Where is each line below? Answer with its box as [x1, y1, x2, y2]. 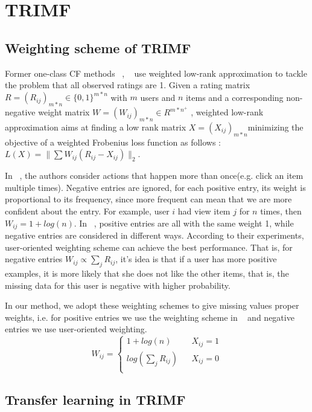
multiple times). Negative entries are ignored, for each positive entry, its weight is [5, 181, 306, 193]
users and [140, 91, 176, 103]
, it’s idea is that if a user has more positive [115, 253, 277, 265]
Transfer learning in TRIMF [5, 390, 186, 408]
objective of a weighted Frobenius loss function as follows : [5, 135, 221, 148]
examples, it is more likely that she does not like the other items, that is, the [5, 267, 289, 280]
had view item [177, 205, 231, 217]
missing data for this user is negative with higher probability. [5, 278, 231, 291]
